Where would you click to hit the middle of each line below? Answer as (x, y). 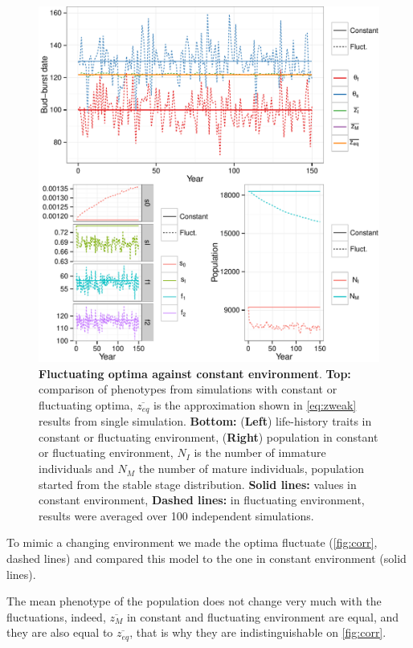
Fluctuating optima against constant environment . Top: (195, 373)
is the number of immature (260, 452)
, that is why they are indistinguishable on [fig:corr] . (258, 632)
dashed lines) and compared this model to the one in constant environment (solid (206, 558)
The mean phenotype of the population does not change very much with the (194, 601)
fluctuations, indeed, (56, 616)
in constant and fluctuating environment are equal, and (263, 616)
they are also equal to (60, 632)
